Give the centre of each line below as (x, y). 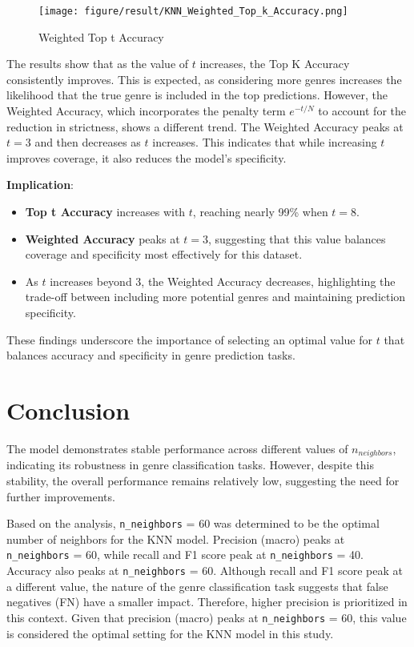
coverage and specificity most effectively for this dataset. (164, 254)
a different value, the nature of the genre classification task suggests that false (197, 586)
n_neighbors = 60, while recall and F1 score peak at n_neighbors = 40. (185, 555)
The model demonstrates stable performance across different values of (177, 448)
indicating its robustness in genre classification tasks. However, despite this (190, 465)
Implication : (40, 185)
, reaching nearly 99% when (260, 211)
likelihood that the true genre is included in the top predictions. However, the (197, 95)
